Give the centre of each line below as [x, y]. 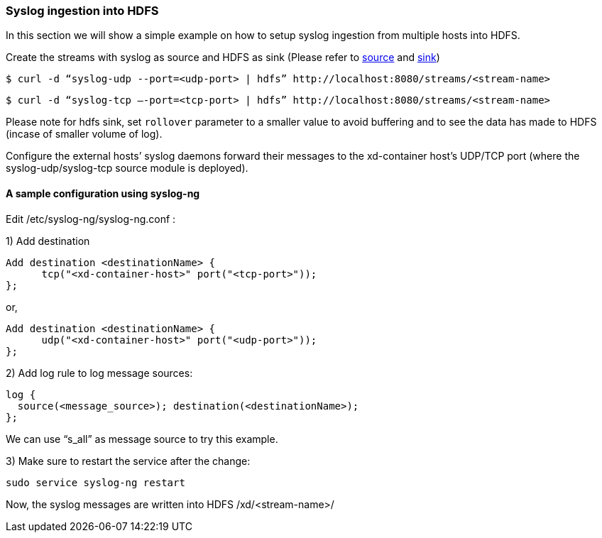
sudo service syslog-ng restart [95, 482]
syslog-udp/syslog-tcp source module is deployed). [127, 168]
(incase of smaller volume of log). [84, 134]
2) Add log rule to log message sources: [99, 373]
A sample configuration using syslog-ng [103, 193]
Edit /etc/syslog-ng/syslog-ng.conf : [91, 219]
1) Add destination [48, 241]
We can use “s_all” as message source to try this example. [142, 439]
